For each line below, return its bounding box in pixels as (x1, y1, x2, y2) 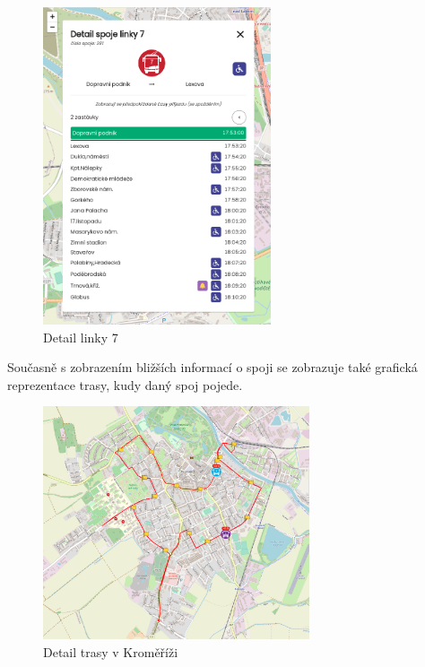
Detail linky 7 (43, 327, 118, 346)
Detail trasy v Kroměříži (43, 642, 178, 661)
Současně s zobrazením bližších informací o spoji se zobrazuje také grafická (7, 358, 418, 377)
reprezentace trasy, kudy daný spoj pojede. (7, 375, 243, 394)
